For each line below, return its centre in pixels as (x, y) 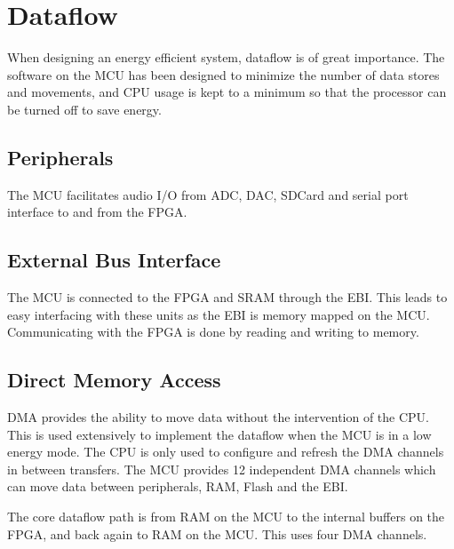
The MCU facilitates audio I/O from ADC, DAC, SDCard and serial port (208, 194)
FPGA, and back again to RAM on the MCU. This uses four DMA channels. (217, 533)
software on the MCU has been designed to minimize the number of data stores (223, 74)
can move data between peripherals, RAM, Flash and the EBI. (178, 486)
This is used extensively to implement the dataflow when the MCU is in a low (219, 434)
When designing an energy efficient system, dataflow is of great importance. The (226, 57)
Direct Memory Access (114, 380)
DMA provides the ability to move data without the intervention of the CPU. (219, 417)
